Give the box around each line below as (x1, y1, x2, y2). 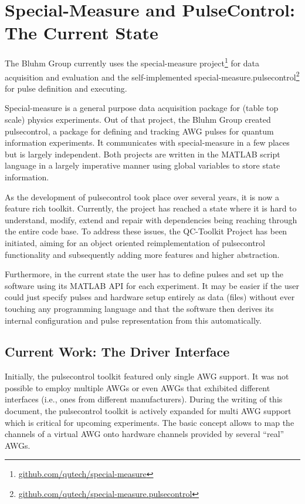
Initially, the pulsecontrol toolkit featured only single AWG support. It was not (5, 370, 289, 382)
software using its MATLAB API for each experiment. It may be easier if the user (5, 279, 299, 291)
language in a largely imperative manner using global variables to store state (5, 159, 280, 172)
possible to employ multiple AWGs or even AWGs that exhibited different (5, 381, 270, 394)
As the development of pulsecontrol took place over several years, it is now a (5, 190, 279, 203)
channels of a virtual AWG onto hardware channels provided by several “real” (5, 428, 284, 440)
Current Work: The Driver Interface (5, 342, 230, 361)
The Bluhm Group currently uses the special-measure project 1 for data (5, 55, 260, 69)
